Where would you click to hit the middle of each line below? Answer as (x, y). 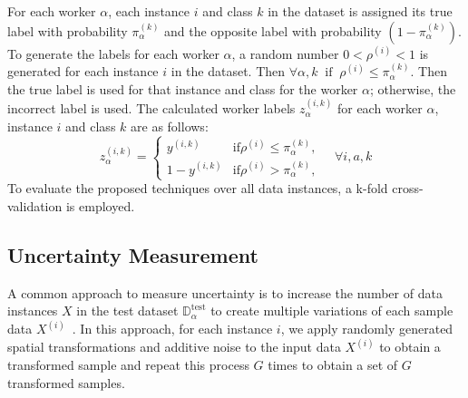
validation (35, 205)
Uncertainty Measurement (133, 254)
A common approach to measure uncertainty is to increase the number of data (225, 292)
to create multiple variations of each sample (332, 311)
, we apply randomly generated (367, 329)
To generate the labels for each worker (113, 53)
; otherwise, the (413, 88)
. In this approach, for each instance (172, 329)
